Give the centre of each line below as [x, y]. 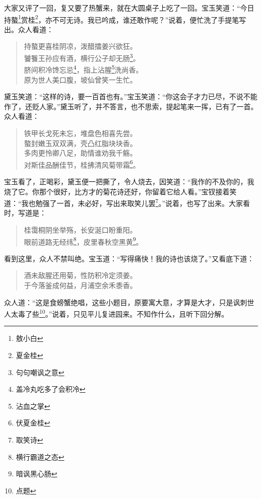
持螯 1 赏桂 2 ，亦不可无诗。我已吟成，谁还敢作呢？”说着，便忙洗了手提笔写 [125, 19]
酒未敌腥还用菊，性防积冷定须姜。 [80, 275]
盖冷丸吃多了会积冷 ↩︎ [51, 389]
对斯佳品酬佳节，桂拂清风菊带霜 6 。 [82, 164]
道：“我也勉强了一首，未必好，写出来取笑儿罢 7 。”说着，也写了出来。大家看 [127, 202]
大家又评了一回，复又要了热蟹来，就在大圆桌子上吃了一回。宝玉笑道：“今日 [129, 8]
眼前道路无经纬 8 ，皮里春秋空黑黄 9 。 [83, 241]
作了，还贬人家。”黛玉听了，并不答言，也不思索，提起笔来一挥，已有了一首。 [131, 106]
